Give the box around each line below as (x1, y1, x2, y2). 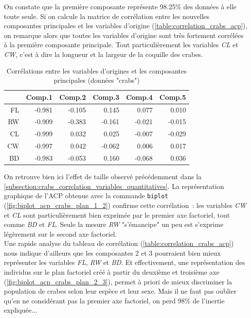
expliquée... (4, 305, 37, 315)
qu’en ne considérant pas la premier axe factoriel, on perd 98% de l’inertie (4, 295, 225, 305)
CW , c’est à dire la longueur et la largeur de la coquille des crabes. (4, 49, 203, 59)
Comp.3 (92, 92, 120, 102)
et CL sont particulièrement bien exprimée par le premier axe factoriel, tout (4, 209, 230, 220)
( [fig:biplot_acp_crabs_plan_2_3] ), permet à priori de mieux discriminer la (4, 276, 233, 286)
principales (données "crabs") (54, 75, 140, 85)
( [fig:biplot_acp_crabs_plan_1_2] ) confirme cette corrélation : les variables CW (4, 200, 247, 210)
